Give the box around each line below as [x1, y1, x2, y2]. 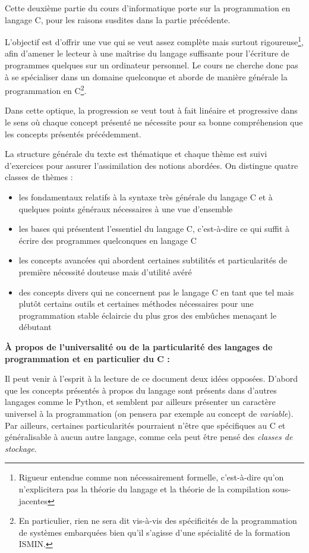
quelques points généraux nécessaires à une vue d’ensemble [18, 202, 233, 215]
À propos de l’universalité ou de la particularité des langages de [5, 340, 273, 353]
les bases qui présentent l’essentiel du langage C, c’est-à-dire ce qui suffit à [18, 222, 290, 235]
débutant [18, 321, 52, 333]
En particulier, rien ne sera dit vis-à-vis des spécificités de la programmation [18, 514, 297, 527]
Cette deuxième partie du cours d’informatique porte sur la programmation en [5, 2, 291, 14]
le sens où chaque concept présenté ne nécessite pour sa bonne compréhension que [5, 116, 303, 128]
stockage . [5, 442, 37, 454]
